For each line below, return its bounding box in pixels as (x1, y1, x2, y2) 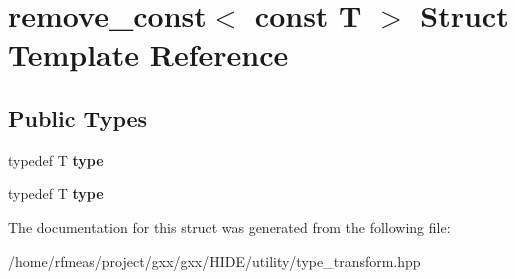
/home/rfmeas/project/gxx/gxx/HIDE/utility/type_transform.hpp (8, 250, 421, 271)
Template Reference (8, 34, 289, 75)
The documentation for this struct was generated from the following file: (8, 216, 451, 237)
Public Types (8, 102, 148, 133)
